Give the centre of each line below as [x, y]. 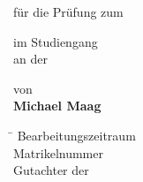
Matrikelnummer [58, 152]
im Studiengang [56, 41]
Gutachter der [51, 170]
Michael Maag [57, 106]
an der [30, 59]
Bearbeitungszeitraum [76, 135]
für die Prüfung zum [68, 11]
